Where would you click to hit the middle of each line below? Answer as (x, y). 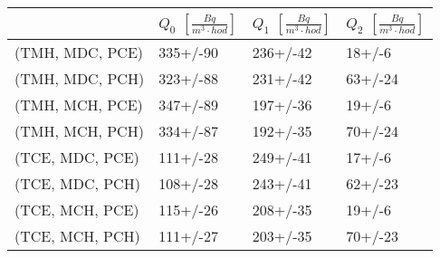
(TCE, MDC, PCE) (77, 157)
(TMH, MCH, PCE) (79, 105)
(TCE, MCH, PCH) (77, 236)
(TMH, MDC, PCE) (79, 52)
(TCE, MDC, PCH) (77, 183)
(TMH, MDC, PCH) (80, 78)
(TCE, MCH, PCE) (77, 210)
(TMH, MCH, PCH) (79, 131)
